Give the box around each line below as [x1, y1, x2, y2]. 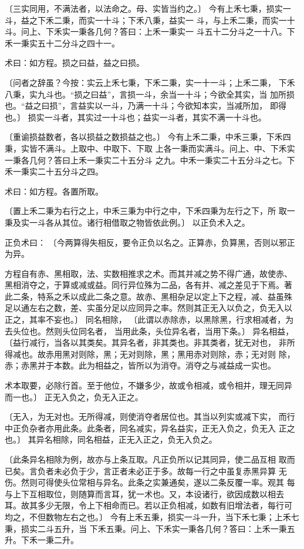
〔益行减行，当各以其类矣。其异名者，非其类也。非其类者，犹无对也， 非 [5, 336, 287, 349]
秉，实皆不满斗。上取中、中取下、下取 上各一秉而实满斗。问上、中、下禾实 [5, 142, 295, 154]
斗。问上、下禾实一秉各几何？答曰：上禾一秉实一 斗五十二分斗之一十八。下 [5, 25, 295, 38]
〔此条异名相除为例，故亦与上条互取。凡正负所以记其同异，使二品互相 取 [5, 453, 287, 465]
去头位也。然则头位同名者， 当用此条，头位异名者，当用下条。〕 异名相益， [5, 324, 294, 337]
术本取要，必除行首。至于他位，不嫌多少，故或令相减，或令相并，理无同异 [5, 379, 292, 391]
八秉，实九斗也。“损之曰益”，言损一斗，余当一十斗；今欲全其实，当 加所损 [5, 88, 295, 100]
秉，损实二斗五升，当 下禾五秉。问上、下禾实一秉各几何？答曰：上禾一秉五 [5, 522, 295, 534]
